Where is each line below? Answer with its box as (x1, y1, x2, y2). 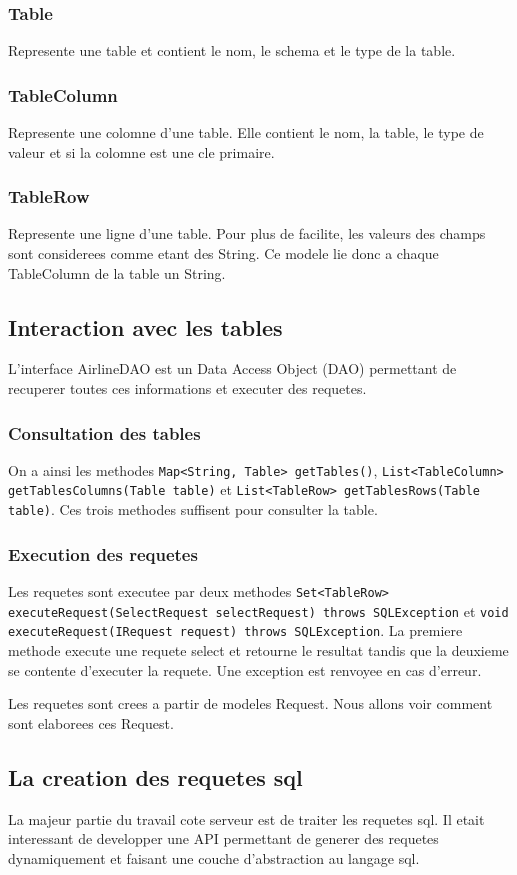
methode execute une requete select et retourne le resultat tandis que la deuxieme (8, 639, 509, 660)
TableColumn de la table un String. (8, 262, 226, 283)
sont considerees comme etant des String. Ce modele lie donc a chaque (8, 243, 439, 264)
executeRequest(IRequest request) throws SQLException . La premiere (8, 620, 463, 641)
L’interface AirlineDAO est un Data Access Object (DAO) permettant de (8, 358, 457, 379)
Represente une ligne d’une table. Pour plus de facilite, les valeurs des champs (8, 223, 486, 244)
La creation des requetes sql (8, 761, 303, 792)
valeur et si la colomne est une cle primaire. (8, 141, 275, 162)
